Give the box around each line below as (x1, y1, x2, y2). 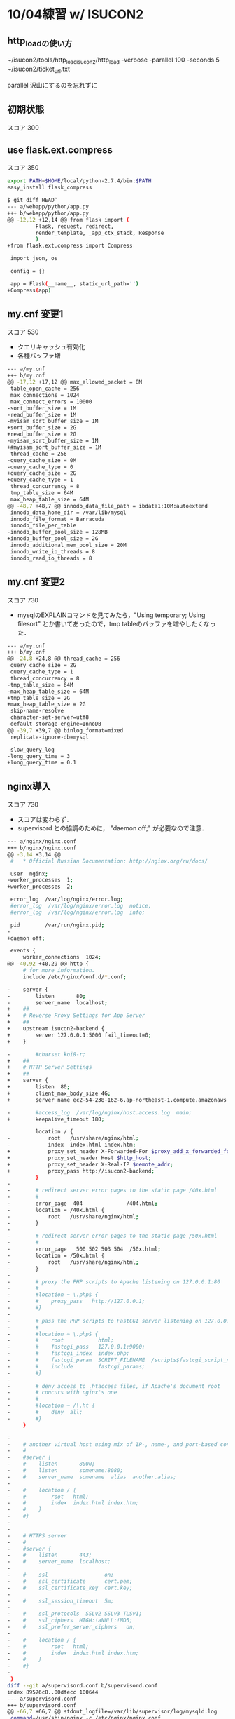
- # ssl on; (7, 1572, 114, 1579)
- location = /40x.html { (7, 1206, 105, 1213)
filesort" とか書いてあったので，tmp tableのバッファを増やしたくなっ (17, 619, 216, 628)
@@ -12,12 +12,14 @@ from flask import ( (7, 216, 130, 223)
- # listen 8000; (7, 1460, 96, 1468)
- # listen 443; (7, 1551, 92, 1559)
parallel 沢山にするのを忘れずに (7, 81, 98, 89)
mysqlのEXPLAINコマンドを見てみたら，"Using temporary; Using (17, 611, 206, 619)
